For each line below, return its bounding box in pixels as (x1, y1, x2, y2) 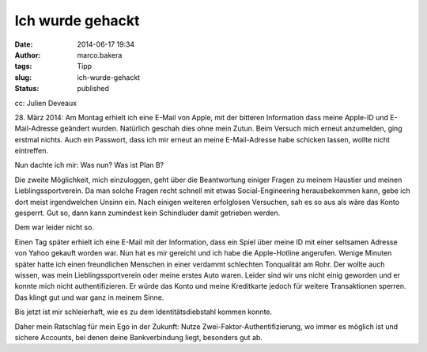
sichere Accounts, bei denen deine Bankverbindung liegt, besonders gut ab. (14, 332, 263, 342)
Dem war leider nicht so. (14, 222, 95, 233)
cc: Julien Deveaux (14, 98, 77, 108)
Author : (14, 50, 41, 59)
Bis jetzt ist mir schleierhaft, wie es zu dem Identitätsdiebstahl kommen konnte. (14, 307, 273, 316)
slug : (14, 72, 32, 82)
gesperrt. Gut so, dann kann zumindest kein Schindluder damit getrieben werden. (14, 208, 281, 218)
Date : (14, 40, 33, 49)
